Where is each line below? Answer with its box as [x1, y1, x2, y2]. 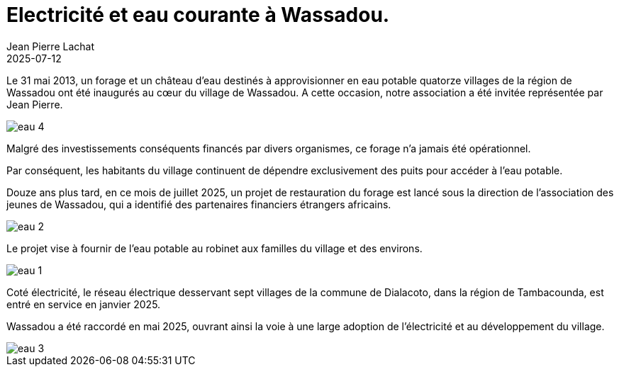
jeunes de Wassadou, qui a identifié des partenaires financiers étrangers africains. [6, 198, 391, 210]
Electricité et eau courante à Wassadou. [6, 3, 390, 27]
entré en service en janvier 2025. [6, 298, 161, 310]
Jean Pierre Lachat [6, 40, 94, 52]
